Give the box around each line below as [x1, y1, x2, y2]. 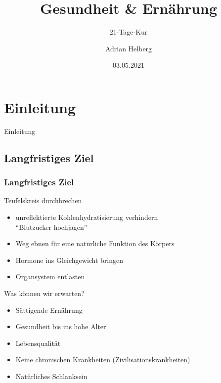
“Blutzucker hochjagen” [15, 221, 88, 232]
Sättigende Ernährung [15, 304, 83, 315]
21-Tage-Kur [109, 27, 148, 37]
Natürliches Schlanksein [15, 371, 88, 381]
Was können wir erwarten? [4, 288, 85, 298]
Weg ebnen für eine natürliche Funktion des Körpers [15, 238, 175, 249]
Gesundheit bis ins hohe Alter [15, 321, 106, 332]
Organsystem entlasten [15, 271, 85, 282]
